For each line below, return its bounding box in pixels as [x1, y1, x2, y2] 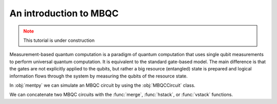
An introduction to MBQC [9, 8, 119, 19]
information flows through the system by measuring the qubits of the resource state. [9, 73, 188, 79]
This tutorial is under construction [23, 37, 95, 43]
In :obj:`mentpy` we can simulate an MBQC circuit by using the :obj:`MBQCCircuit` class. [9, 82, 195, 88]
